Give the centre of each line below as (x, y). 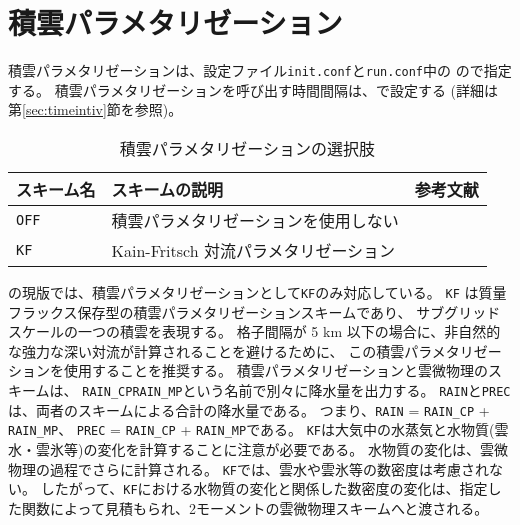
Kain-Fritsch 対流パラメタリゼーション (253, 250)
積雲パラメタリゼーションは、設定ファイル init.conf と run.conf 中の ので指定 (260, 70)
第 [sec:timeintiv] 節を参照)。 (95, 109)
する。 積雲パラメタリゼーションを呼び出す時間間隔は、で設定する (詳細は (253, 89)
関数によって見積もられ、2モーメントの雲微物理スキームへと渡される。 (255, 507)
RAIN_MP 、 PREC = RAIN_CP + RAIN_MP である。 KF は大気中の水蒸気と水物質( (251, 429)
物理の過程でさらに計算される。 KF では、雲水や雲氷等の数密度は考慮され (248, 468)
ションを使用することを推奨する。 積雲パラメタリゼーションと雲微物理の (248, 370)
